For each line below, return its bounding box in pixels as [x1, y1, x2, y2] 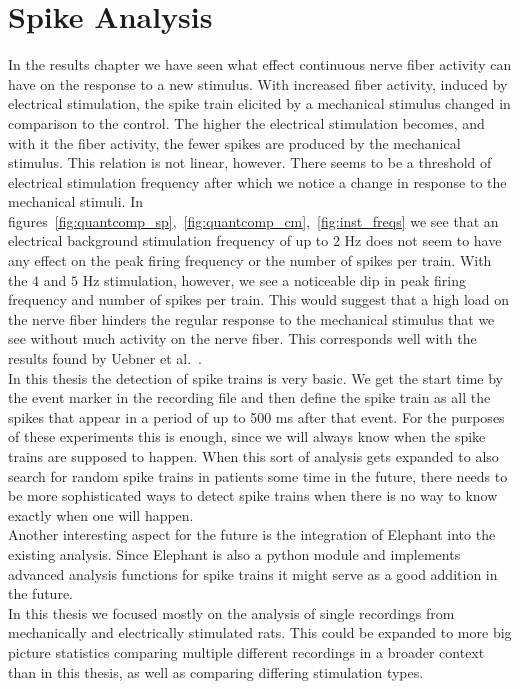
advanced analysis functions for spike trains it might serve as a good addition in [8, 563, 498, 584]
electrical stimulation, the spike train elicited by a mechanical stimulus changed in [8, 93, 511, 114]
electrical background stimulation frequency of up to [8, 230, 329, 251]
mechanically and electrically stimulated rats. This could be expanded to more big [8, 622, 512, 643]
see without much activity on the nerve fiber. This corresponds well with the [8, 328, 477, 349]
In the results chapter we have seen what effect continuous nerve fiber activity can [8, 54, 512, 75]
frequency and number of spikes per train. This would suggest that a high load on [8, 289, 510, 310]
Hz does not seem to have [344, 230, 502, 251]
